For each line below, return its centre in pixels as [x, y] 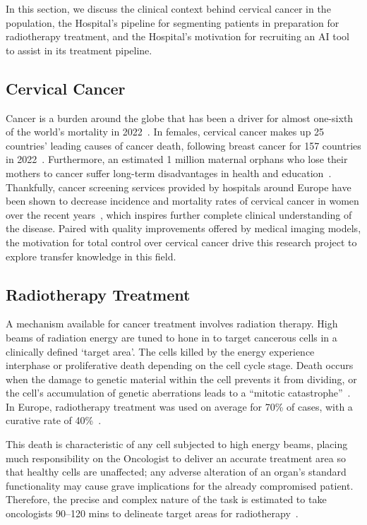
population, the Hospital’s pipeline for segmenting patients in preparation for [173, 22]
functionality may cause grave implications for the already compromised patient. [180, 485]
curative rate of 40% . [54, 420]
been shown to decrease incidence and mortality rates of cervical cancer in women [182, 201]
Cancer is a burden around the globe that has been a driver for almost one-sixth [180, 117]
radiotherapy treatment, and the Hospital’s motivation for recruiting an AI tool [178, 36]
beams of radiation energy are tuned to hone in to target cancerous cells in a [172, 337]
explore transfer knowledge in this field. [91, 256]
